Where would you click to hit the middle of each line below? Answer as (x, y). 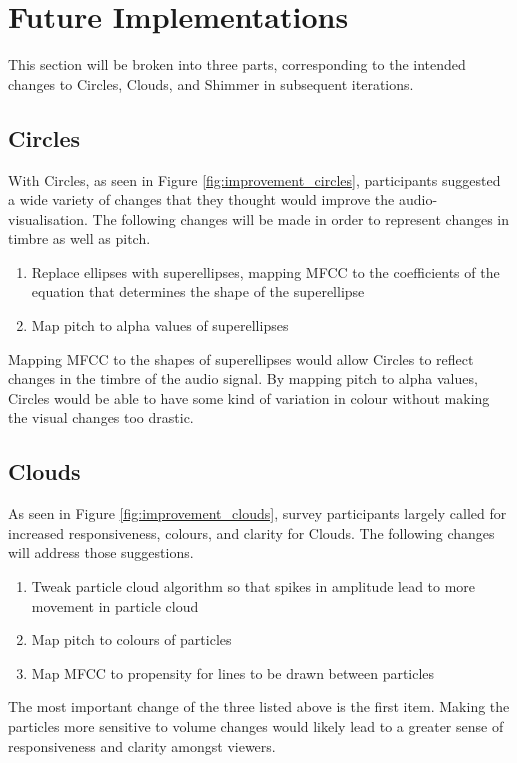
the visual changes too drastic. (101, 417)
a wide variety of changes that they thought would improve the (201, 199)
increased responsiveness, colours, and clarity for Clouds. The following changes (251, 532)
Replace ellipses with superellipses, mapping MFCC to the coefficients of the (265, 271)
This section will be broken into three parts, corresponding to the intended (237, 64)
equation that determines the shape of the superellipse (198, 291)
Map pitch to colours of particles (131, 639)
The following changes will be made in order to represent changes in (301, 218)
